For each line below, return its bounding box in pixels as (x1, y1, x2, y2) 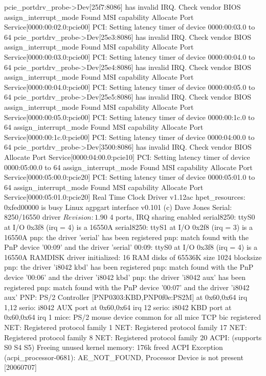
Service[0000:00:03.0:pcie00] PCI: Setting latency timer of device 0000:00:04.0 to (4, 51, 255, 62)
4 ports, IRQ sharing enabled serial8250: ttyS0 (109, 212, 255, 222)
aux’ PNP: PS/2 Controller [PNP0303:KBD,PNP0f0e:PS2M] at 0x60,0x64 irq (4, 292, 248, 302)
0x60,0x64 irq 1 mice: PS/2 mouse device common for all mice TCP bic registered (4, 312, 261, 322)
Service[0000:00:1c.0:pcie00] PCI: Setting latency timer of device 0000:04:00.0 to (4, 131, 255, 142)
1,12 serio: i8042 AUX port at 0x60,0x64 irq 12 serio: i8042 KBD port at (4, 301, 232, 312)
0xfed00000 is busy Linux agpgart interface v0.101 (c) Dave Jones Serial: (4, 201, 232, 212)
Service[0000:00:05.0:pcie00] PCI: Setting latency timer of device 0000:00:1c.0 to (4, 111, 255, 122)
